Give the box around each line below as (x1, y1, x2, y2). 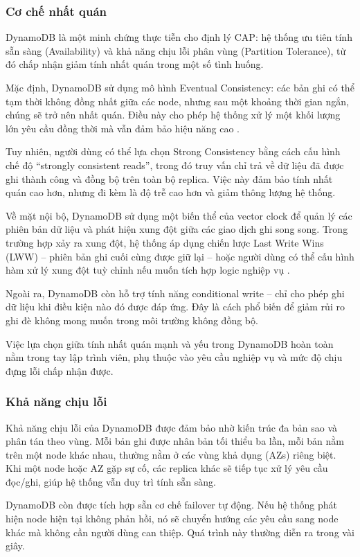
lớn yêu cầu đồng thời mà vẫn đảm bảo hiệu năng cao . (6, 121, 240, 135)
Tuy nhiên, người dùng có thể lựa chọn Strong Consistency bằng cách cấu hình (6, 144, 341, 159)
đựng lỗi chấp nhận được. (6, 363, 114, 378)
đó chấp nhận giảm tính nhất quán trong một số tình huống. (6, 57, 264, 71)
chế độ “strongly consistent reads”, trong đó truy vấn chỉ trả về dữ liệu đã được (6, 157, 344, 172)
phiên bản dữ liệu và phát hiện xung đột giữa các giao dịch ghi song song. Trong (6, 222, 348, 236)
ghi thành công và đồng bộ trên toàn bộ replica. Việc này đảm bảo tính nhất (6, 171, 333, 186)
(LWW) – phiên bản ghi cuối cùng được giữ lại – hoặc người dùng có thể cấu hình (6, 249, 354, 263)
